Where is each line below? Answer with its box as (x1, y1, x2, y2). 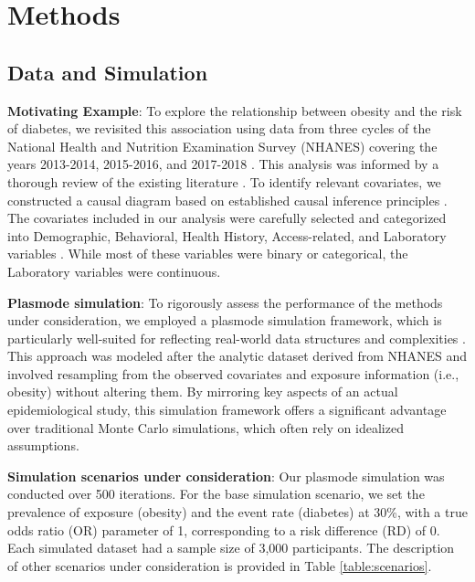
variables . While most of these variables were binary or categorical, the (7, 244, 408, 263)
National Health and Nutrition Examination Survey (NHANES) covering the (7, 136, 438, 155)
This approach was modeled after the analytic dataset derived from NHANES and (7, 346, 468, 365)
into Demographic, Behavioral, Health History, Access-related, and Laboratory (7, 226, 447, 245)
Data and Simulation (7, 58, 208, 86)
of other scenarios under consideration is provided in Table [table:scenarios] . (7, 556, 432, 575)
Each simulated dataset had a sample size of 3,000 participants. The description (7, 538, 455, 557)
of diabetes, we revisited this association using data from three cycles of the (7, 119, 431, 138)
